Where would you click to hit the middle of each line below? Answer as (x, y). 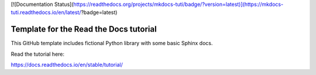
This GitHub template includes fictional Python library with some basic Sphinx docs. (112, 43)
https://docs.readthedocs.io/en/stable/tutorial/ (67, 65)
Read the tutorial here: (37, 54)
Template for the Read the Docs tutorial (84, 29)
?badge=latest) (99, 12)
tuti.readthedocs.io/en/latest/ (46, 12)
